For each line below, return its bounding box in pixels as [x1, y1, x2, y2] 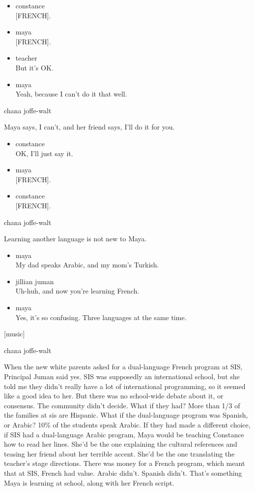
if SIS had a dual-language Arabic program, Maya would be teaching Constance [4, 429, 244, 439]
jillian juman [15, 276, 54, 286]
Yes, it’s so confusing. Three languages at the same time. [15, 312, 187, 322]
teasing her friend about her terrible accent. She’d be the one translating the [4, 448, 235, 458]
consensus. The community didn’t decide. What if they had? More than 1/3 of [4, 400, 240, 410]
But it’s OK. [15, 62, 54, 72]
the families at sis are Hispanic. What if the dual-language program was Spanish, [4, 410, 248, 420]
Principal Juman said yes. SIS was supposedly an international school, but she [4, 371, 240, 382]
